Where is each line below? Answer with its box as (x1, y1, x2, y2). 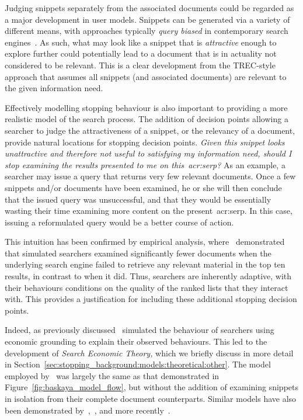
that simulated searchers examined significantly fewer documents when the (5, 247, 271, 259)
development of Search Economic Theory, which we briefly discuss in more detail (5, 346, 294, 359)
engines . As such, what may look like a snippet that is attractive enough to (5, 36, 277, 48)
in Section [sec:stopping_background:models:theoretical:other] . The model (5, 358, 271, 370)
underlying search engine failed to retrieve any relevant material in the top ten (5, 258, 285, 270)
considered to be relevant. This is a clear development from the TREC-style (5, 58, 276, 71)
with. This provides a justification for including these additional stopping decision (5, 293, 297, 305)
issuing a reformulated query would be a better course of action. (5, 216, 234, 228)
